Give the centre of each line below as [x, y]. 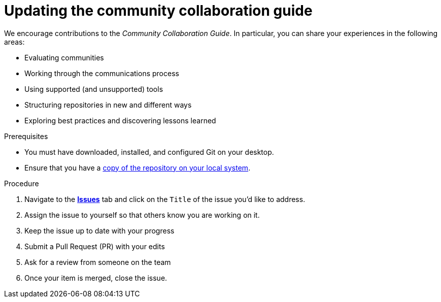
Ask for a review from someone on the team [98, 262]
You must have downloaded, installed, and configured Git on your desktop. [149, 152]
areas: [14, 42]
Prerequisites [26, 136]
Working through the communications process [102, 73]
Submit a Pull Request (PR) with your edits [95, 246]
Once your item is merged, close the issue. [96, 278]
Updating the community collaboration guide [158, 11]
